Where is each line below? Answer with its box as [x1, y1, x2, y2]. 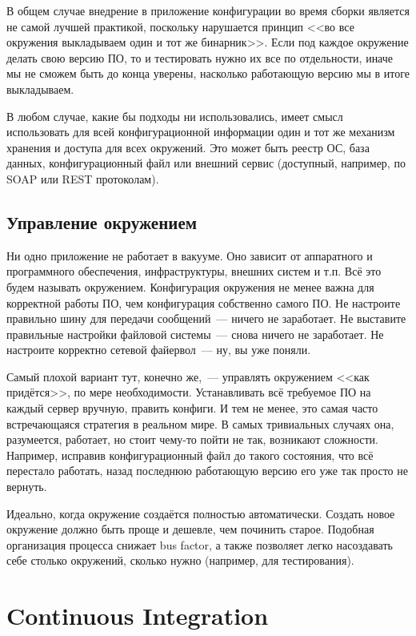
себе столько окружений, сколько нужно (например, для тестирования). [6, 552, 354, 569]
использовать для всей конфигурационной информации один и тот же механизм [6, 123, 395, 140]
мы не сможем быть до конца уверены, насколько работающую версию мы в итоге [6, 65, 410, 82]
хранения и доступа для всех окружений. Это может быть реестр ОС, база [6, 139, 370, 155]
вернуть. [6, 478, 47, 495]
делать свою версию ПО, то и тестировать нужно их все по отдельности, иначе [6, 49, 394, 66]
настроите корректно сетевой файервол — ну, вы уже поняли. [6, 341, 311, 358]
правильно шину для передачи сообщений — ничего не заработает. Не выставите [6, 310, 406, 327]
